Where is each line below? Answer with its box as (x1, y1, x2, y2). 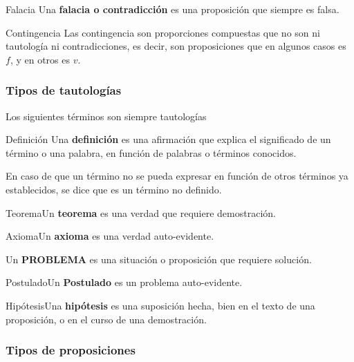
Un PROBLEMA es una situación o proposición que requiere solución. (6, 251, 312, 266)
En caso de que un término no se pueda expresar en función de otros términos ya (6, 169, 348, 183)
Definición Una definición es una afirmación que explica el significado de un (6, 132, 331, 146)
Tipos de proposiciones (6, 341, 136, 359)
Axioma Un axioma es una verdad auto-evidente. (6, 229, 214, 243)
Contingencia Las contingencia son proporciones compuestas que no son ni (6, 25, 320, 39)
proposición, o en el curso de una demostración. (6, 312, 207, 326)
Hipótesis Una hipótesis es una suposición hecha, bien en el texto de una (6, 298, 315, 312)
